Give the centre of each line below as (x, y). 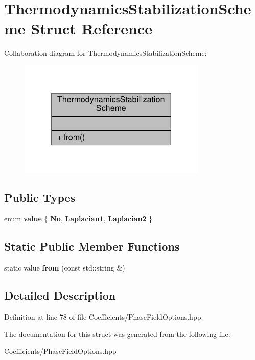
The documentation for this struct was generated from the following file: (117, 334)
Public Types (40, 197)
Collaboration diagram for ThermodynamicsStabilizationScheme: (106, 53)
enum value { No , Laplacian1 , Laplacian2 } (78, 219)
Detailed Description (60, 295)
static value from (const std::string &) (65, 268)
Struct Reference (91, 28)
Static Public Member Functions (92, 246)
